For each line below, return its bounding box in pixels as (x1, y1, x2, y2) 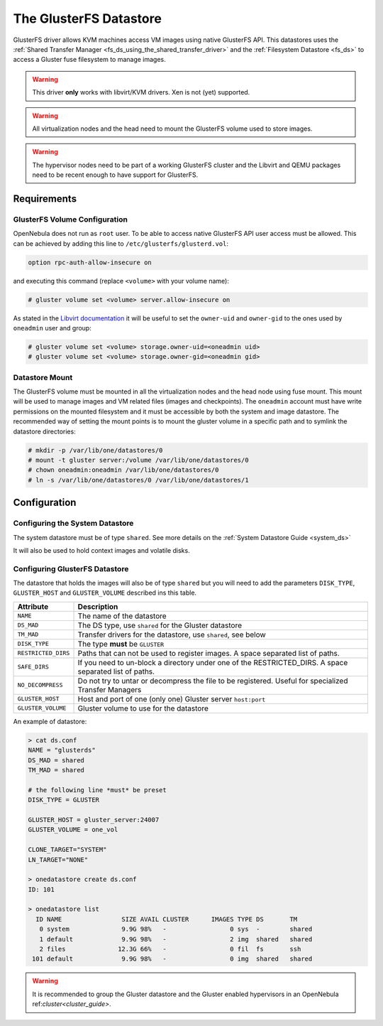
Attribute (17, 601, 49, 611)
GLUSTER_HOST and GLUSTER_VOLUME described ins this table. (13, 588, 197, 597)
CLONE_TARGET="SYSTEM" (28, 846, 107, 854)
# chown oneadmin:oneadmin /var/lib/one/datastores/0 (28, 466, 219, 474)
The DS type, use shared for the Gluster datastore (77, 620, 243, 630)
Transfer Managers (77, 684, 142, 694)
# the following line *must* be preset (28, 786, 167, 794)
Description (77, 601, 118, 611)
